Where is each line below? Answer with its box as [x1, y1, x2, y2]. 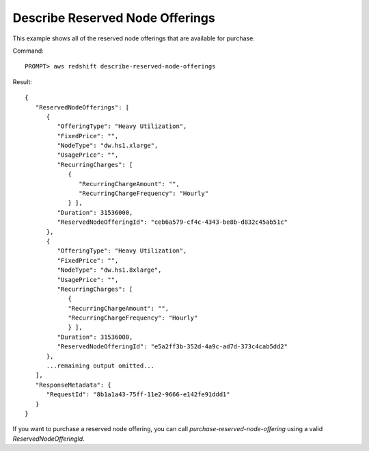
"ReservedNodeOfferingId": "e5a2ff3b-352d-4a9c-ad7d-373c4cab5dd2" [57, 343, 288, 350]
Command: [12, 47, 44, 55]
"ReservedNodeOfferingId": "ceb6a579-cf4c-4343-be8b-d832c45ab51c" [57, 218, 288, 226]
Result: [12, 77, 32, 86]
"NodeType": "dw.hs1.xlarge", [57, 142, 159, 150]
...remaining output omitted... [46, 362, 155, 370]
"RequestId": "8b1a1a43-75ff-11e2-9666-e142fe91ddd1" [46, 391, 230, 398]
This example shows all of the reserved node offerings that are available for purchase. [12, 34, 256, 42]
